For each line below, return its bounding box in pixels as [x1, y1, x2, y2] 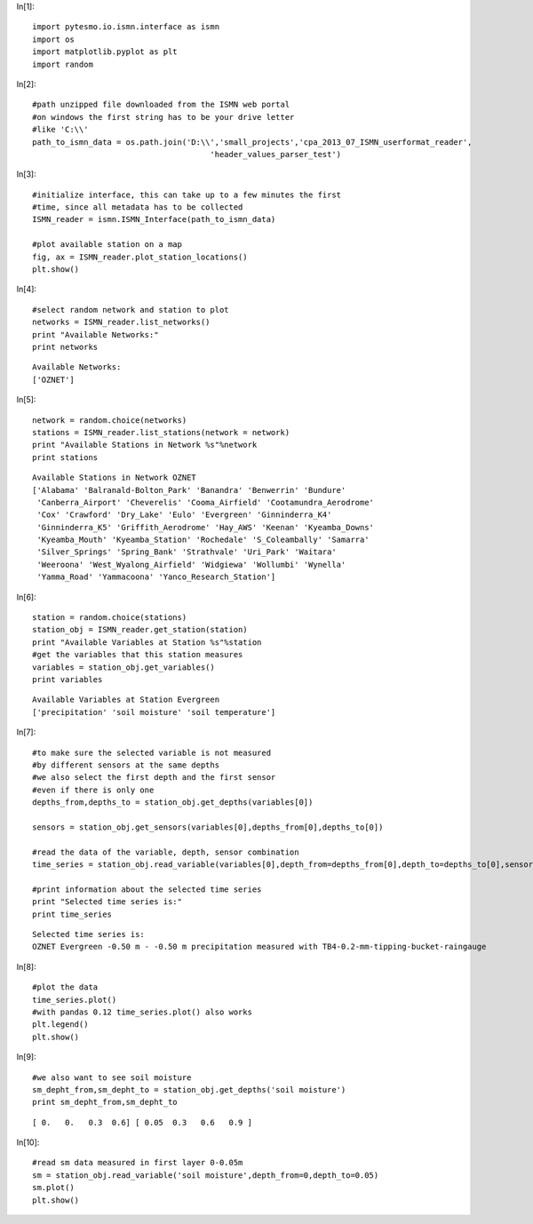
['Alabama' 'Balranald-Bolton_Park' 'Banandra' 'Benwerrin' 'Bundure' [32, 485, 346, 495]
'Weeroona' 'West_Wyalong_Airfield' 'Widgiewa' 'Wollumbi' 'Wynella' [36, 560, 346, 569]
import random [32, 59, 93, 69]
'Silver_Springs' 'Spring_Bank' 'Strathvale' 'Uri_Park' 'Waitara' [36, 547, 337, 557]
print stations [32, 452, 99, 462]
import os [32, 34, 75, 44]
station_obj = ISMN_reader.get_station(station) [32, 624, 248, 635]
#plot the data [32, 982, 99, 992]
